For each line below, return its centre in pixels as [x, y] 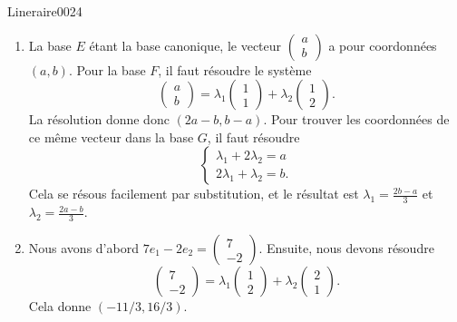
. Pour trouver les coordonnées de [356, 119]
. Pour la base [107, 69]
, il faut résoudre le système [235, 69]
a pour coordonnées [383, 45]
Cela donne [60, 306]
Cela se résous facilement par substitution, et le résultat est [194, 194]
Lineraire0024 [45, 11]
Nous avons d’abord [83, 248]
